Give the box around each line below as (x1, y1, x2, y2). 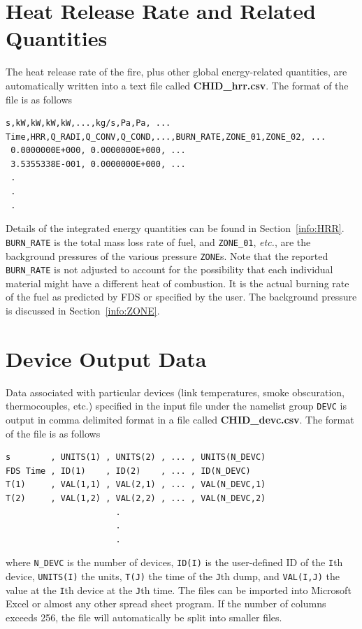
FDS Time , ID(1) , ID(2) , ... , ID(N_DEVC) (6, 465, 251, 476)
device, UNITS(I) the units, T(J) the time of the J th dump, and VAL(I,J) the (6, 568, 340, 583)
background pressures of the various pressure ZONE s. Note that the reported (6, 248, 328, 263)
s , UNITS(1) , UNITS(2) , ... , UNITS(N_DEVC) (6, 452, 266, 463)
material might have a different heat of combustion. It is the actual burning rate (6, 275, 349, 290)
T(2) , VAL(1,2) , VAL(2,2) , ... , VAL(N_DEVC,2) (6, 493, 266, 503)
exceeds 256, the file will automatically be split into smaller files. (6, 609, 282, 624)
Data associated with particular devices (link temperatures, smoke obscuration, (6, 384, 345, 399)
